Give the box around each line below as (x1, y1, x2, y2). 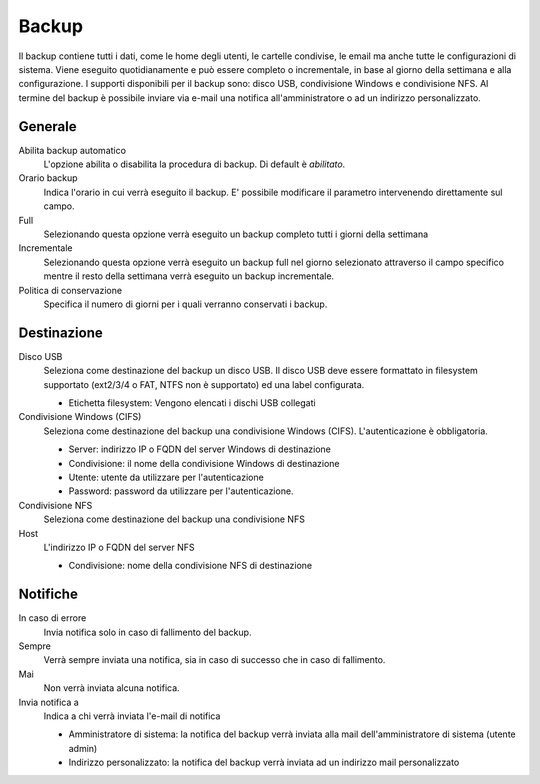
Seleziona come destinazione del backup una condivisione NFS (43, 513, 305, 525)
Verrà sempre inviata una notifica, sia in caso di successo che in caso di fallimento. (43, 654, 386, 666)
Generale (18, 118, 77, 135)
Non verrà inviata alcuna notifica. (43, 682, 180, 694)
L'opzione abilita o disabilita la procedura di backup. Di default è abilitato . (43, 158, 346, 170)
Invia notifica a (18, 696, 79, 708)
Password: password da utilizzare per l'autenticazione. (68, 485, 294, 497)
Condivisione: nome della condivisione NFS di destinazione (68, 560, 313, 572)
